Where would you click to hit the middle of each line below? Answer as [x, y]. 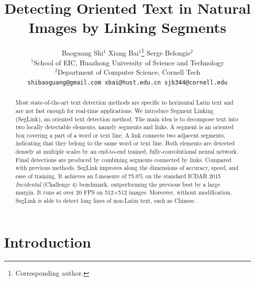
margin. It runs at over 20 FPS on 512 [64, 192]
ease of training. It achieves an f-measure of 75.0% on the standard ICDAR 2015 [118, 176]
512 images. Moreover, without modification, [175, 192]
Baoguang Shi [83, 52]
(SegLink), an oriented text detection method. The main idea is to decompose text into [127, 119]
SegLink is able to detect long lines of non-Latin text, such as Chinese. [106, 201]
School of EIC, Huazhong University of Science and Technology [129, 62]
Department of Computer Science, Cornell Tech [129, 72]
